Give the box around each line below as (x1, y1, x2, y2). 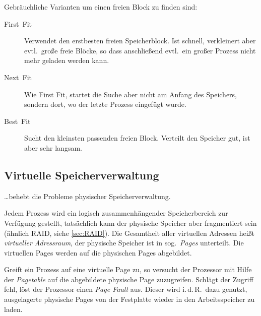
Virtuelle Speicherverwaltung (4, 167, 159, 182)
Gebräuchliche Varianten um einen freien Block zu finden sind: (4, 2, 198, 12)
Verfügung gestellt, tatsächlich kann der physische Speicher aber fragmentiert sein (4, 217, 257, 228)
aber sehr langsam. (24, 142, 82, 153)
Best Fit (4, 115, 31, 126)
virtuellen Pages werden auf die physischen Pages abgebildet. (4, 247, 192, 258)
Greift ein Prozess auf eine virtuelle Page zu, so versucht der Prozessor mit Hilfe (4, 264, 252, 275)
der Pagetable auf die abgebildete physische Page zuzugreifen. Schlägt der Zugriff (4, 274, 253, 284)
